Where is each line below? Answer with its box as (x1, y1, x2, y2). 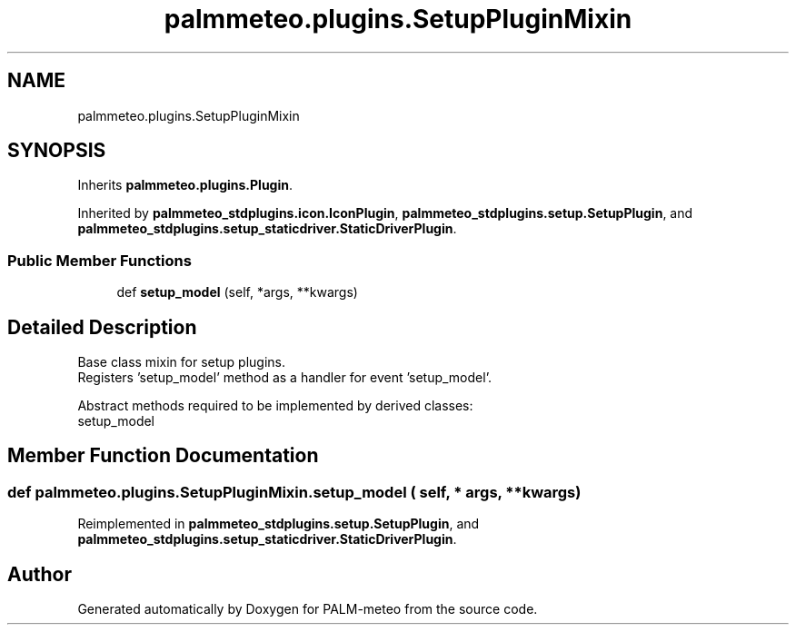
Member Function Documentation (7, 444, 319, 468)
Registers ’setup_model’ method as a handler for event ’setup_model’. (77, 370, 492, 386)
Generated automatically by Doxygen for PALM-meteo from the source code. (77, 601, 538, 617)
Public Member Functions (7, 251, 192, 270)
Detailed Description (7, 315, 197, 339)
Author (7, 562, 72, 586)
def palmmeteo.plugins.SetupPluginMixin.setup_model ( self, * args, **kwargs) (7, 482, 582, 501)
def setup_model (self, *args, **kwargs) (116, 284, 358, 301)
